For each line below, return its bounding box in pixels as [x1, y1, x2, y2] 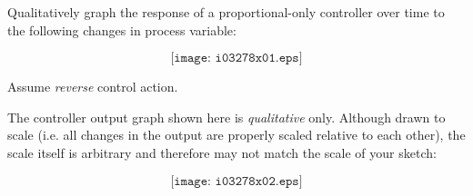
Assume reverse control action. [7, 77, 178, 96]
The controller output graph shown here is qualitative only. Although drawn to [7, 107, 446, 126]
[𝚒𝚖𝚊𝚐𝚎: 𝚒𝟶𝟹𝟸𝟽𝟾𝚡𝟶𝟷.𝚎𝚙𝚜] [170, 52, 303, 65]
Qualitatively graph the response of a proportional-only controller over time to [7, 3, 445, 21]
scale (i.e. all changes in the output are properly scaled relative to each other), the [7, 125, 466, 144]
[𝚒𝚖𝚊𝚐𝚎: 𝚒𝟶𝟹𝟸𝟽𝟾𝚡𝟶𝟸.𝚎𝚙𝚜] [170, 174, 303, 188]
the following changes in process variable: [7, 20, 236, 39]
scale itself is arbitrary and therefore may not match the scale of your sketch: [7, 142, 437, 162]
